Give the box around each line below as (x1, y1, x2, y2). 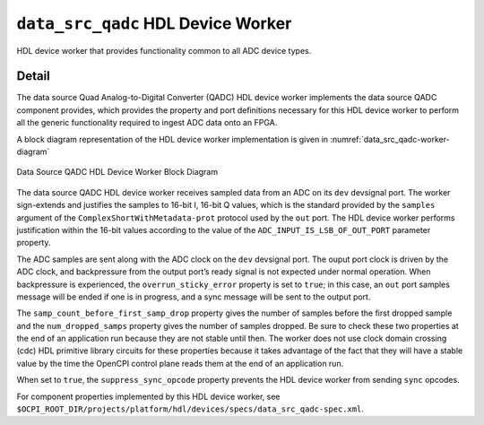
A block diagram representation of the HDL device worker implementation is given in (16, 134, 329, 144)
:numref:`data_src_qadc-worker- (330, 134, 450, 144)
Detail (16, 68, 51, 84)
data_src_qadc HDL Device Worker (16, 13, 292, 33)
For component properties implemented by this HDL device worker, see (16, 391, 281, 402)
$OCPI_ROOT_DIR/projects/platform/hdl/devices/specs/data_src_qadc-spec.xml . (16, 403, 365, 414)
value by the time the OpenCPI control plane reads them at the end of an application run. (16, 358, 344, 369)
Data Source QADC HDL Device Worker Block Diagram (16, 167, 219, 178)
